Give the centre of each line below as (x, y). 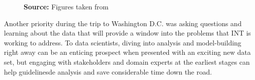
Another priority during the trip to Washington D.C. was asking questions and (123, 23)
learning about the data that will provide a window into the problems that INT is (127, 33)
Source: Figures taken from (66, 6)
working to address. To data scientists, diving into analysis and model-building (123, 42)
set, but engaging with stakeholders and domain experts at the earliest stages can (127, 61)
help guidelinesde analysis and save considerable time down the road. (108, 71)
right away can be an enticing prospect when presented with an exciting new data (127, 52)
